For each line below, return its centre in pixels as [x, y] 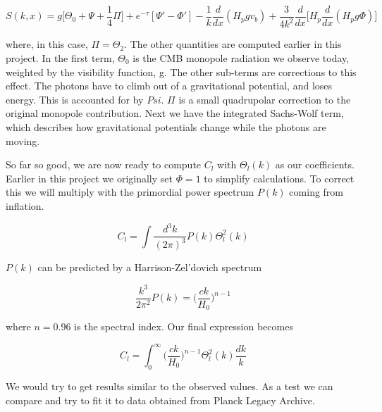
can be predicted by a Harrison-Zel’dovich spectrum [150, 267]
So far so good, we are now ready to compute [104, 164]
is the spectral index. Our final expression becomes [184, 326]
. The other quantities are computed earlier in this [233, 44]
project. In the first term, [60, 58]
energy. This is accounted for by [75, 99]
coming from [316, 192]
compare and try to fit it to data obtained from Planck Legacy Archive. [160, 400]
